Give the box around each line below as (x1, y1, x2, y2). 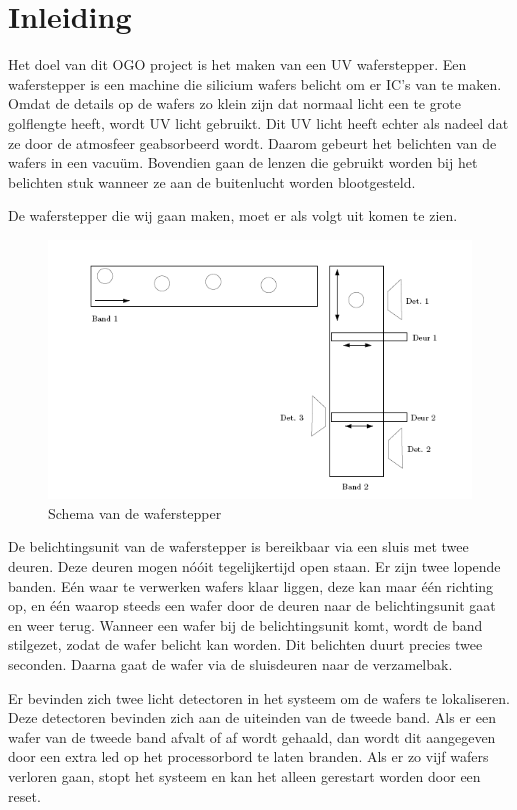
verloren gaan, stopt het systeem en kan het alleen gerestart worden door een (8, 765, 481, 786)
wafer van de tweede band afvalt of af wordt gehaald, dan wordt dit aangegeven (8, 726, 496, 747)
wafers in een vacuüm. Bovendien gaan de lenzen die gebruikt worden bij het (8, 152, 478, 173)
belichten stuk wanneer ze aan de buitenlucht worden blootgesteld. (8, 171, 416, 192)
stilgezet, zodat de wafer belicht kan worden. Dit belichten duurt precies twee (8, 634, 483, 655)
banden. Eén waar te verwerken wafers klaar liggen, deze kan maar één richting (8, 575, 494, 596)
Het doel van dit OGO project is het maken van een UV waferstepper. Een (8, 54, 467, 75)
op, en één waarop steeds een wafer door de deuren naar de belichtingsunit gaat (8, 595, 496, 616)
